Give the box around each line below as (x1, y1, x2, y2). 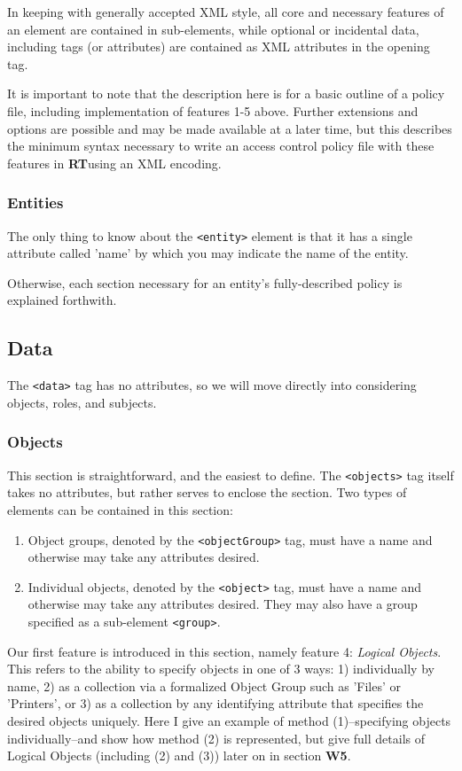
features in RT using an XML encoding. (7, 153, 222, 172)
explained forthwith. (7, 291, 117, 309)
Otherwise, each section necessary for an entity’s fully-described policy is (7, 273, 403, 292)
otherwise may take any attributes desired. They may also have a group (27, 595, 418, 613)
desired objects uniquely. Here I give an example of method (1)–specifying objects (7, 712, 451, 730)
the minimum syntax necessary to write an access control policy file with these (7, 136, 435, 155)
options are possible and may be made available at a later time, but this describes (7, 119, 452, 137)
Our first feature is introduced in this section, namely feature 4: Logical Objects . (7, 642, 442, 660)
